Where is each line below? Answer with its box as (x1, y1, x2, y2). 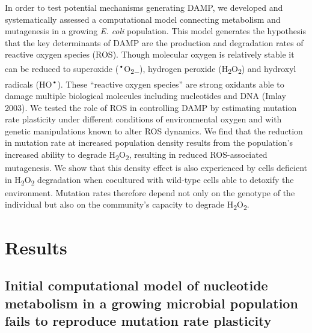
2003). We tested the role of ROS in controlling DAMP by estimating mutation (5, 101, 297, 113)
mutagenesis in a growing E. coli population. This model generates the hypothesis (5, 25, 306, 37)
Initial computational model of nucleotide (5, 276, 268, 295)
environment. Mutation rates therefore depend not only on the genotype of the (5, 186, 295, 199)
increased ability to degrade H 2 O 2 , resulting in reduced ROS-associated (5, 148, 268, 162)
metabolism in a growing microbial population (5, 293, 298, 312)
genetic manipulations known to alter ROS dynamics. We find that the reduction (5, 124, 303, 137)
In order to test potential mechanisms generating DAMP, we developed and (5, 1, 283, 13)
